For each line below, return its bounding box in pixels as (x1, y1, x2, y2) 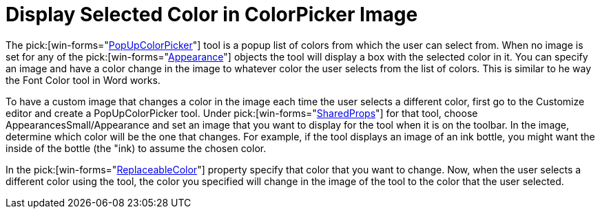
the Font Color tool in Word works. (6, 74, 161, 86)
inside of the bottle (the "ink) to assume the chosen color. (6, 142, 267, 154)
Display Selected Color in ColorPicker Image (6, 3, 418, 26)
